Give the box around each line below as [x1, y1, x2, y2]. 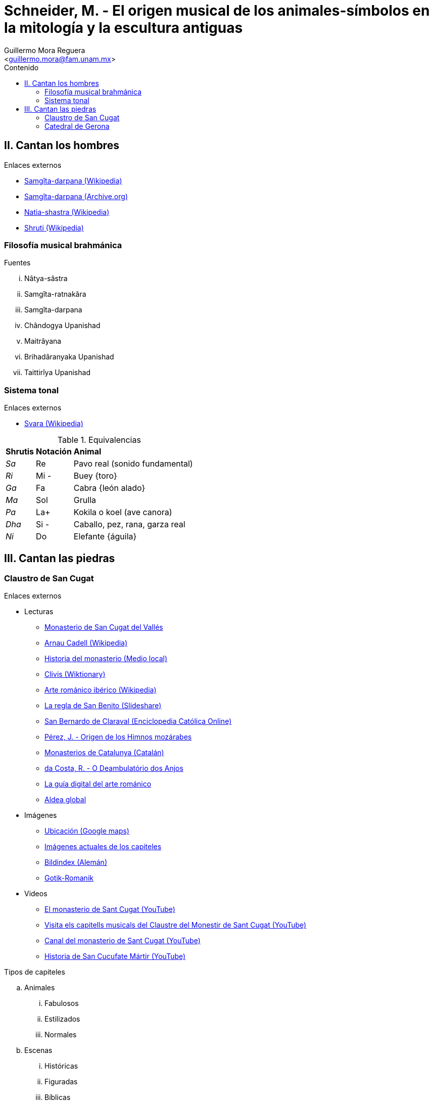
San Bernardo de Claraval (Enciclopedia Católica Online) [44, 717, 232, 726]
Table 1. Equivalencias [57, 435, 141, 445]
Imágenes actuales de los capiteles [44, 842, 162, 851]
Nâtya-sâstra [24, 274, 68, 283]
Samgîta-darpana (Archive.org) [24, 192, 128, 201]
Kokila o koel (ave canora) [73, 507, 172, 518]
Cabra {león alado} [73, 483, 146, 493]
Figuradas [44, 1077, 78, 1086]
